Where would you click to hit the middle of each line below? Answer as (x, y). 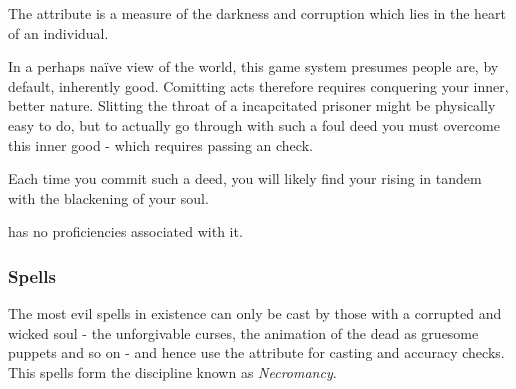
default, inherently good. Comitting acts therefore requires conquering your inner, (258, 85)
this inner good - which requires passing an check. (160, 144)
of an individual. (58, 32)
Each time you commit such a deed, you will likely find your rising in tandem (245, 178)
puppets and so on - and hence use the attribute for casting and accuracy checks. (256, 352)
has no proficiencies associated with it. (125, 231)
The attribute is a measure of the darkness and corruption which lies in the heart (257, 13)
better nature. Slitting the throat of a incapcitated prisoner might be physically (252, 105)
